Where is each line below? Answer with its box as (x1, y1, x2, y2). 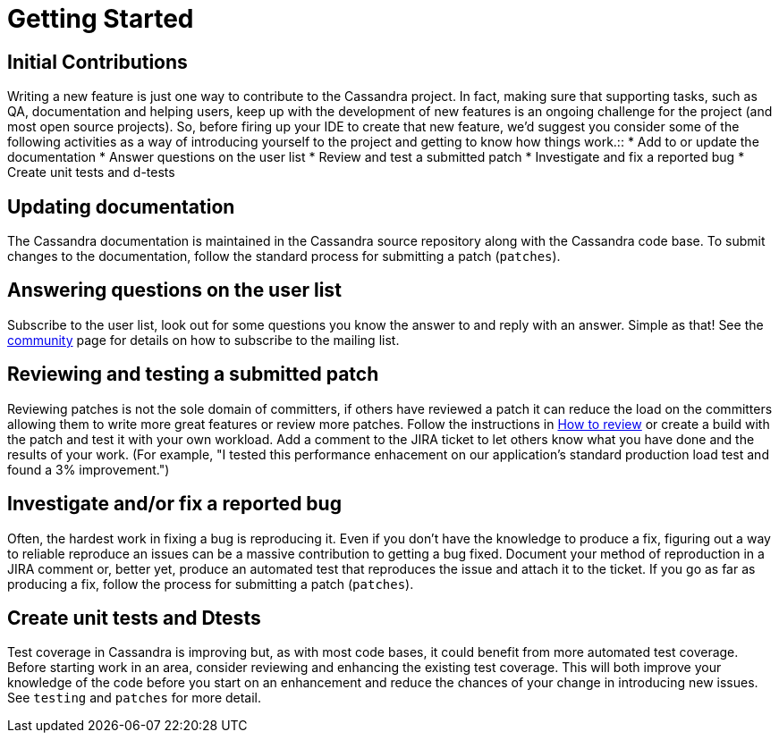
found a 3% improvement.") (7, 461, 170, 477)
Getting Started (7, 4, 194, 34)
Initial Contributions (7, 50, 188, 73)
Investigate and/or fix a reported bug (7, 492, 342, 516)
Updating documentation (7, 195, 235, 218)
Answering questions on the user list (7, 279, 342, 302)
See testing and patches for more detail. (7, 690, 262, 706)
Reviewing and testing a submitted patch (7, 363, 379, 386)
